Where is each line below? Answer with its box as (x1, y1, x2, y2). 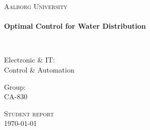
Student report (4, 108, 54, 118)
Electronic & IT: (4, 54, 55, 65)
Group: (4, 81, 26, 92)
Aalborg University (4, 1, 67, 11)
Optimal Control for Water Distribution (4, 21, 146, 31)
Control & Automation (4, 64, 74, 75)
